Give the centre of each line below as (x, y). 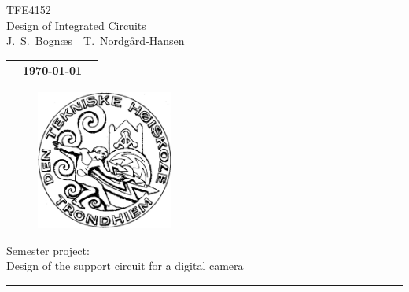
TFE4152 (29, 9)
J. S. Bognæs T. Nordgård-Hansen (96, 41)
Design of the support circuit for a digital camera (125, 266)
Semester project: (48, 250)
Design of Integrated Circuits (76, 25)
